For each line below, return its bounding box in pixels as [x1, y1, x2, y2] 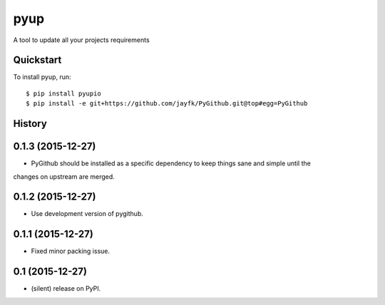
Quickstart [13, 54, 62, 66]
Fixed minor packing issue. [31, 247, 111, 256]
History [13, 118, 48, 130]
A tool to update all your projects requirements [13, 36, 150, 44]
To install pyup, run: [13, 73, 71, 81]
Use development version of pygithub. [31, 210, 144, 218]
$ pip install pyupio [26, 89, 101, 98]
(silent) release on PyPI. [31, 284, 101, 293]
